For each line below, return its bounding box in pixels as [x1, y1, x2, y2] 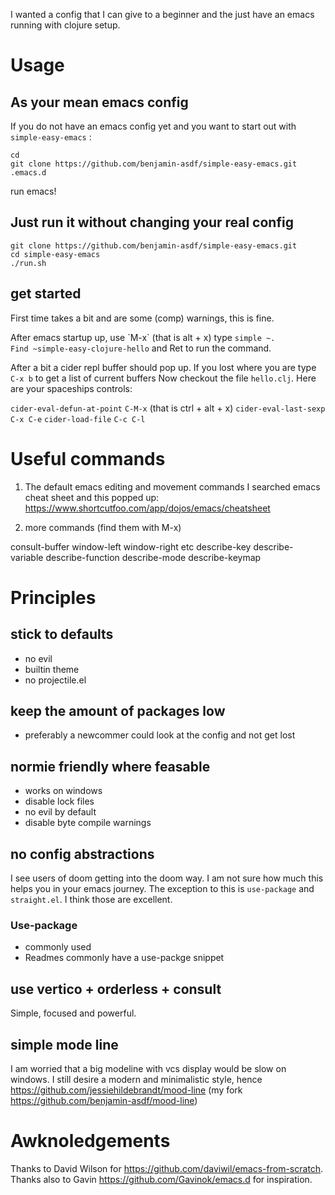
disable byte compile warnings [24, 817, 152, 829]
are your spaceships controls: [10, 382, 133, 394]
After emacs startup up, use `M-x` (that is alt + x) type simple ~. [10, 331, 276, 343]
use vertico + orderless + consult [10, 980, 222, 998]
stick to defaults [10, 626, 114, 643]
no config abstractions [10, 845, 155, 863]
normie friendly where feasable [10, 758, 211, 775]
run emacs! [10, 185, 57, 197]
